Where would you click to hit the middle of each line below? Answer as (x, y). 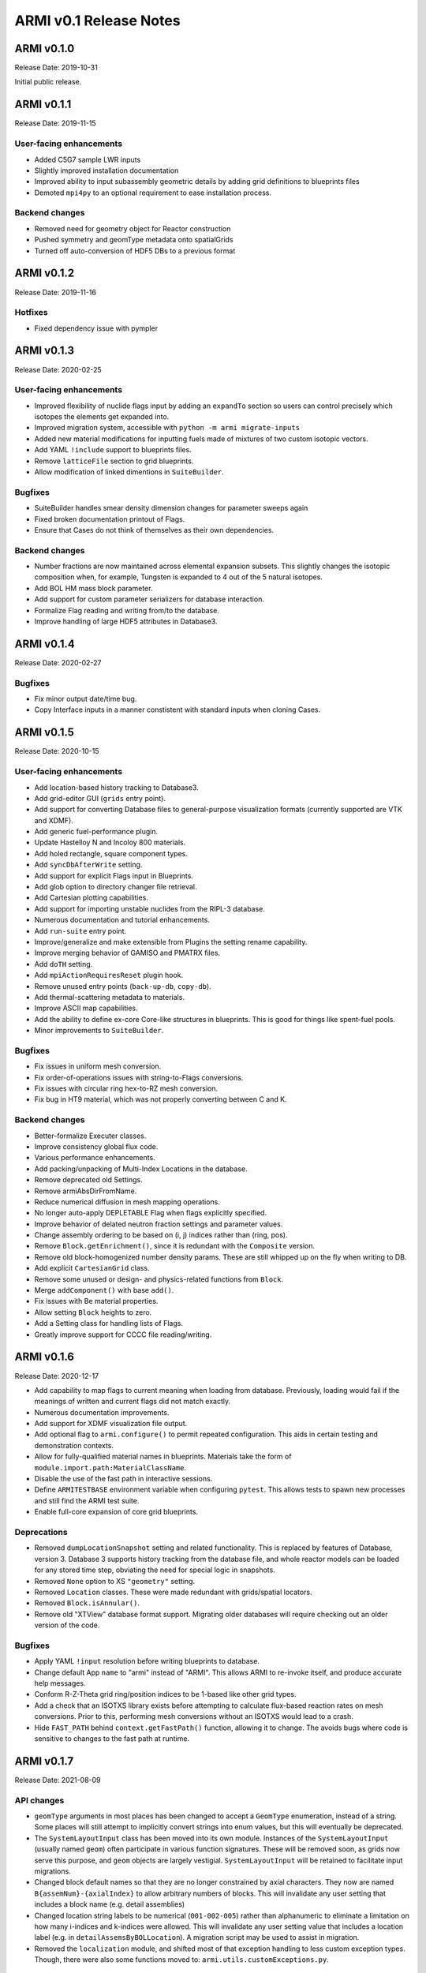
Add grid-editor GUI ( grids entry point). (100, 798)
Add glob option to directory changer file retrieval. (116, 887)
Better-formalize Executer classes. (90, 1136)
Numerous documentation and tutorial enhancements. (122, 920)
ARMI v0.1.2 (45, 273)
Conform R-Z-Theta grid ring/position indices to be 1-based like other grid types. (165, 1694)
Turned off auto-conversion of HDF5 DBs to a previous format (135, 251)
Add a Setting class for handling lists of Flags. (108, 1323)
